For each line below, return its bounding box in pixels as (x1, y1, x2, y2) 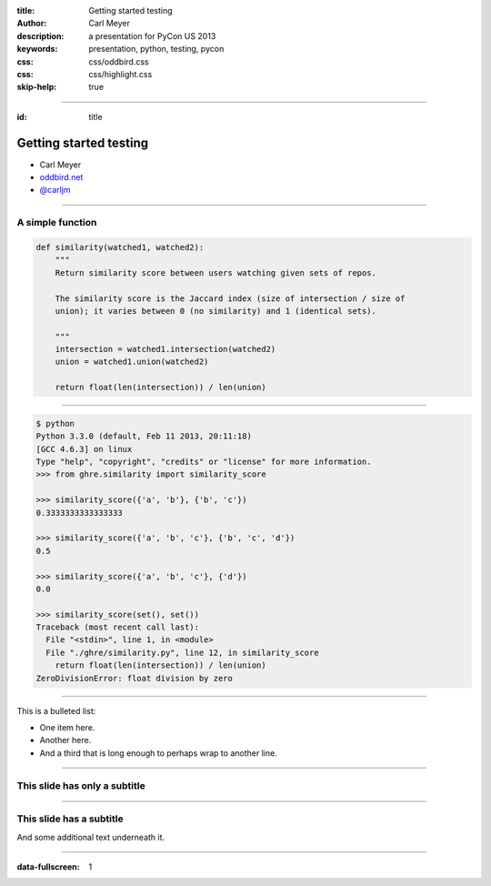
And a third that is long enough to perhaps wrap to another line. (39, 747, 277, 759)
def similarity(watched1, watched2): (35, 242, 205, 252)
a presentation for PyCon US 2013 (88, 30, 216, 41)
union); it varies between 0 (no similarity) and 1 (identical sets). (55, 306, 377, 316)
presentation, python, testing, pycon (88, 44, 225, 55)
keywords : (16, 44, 58, 55)
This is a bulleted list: (16, 705, 96, 716)
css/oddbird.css (88, 55, 149, 67)
